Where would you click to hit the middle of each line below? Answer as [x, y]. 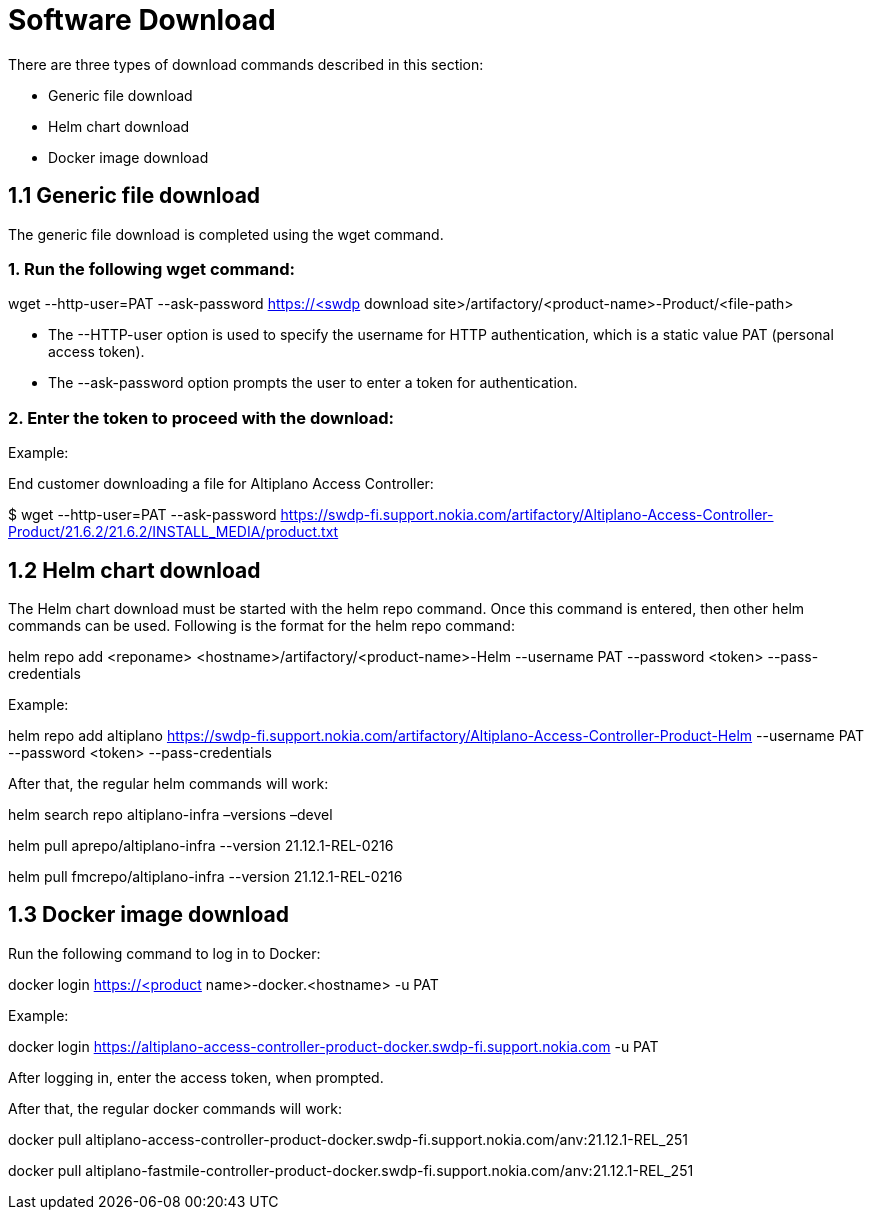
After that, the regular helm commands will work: [168, 783]
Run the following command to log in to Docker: [164, 953]
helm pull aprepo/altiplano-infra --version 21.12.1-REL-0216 [201, 845]
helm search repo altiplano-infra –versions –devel [170, 814]
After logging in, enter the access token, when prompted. [196, 1077]
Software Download [142, 20]
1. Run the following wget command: [151, 268]
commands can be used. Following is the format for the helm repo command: [261, 625]
